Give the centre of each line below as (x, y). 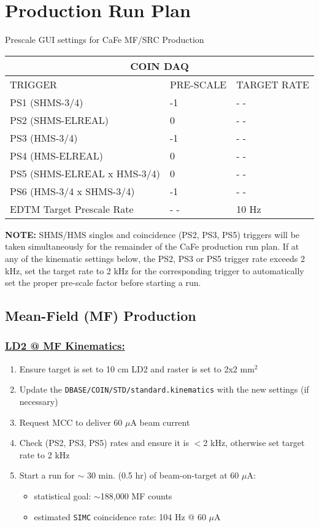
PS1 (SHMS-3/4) (47, 102)
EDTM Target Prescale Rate (72, 209)
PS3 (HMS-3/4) (44, 137)
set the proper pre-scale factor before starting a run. (103, 283)
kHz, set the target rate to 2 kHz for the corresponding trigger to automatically (155, 270)
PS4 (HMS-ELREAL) (57, 155)
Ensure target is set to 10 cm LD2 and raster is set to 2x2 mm (137, 368)
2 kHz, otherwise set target (254, 443)
